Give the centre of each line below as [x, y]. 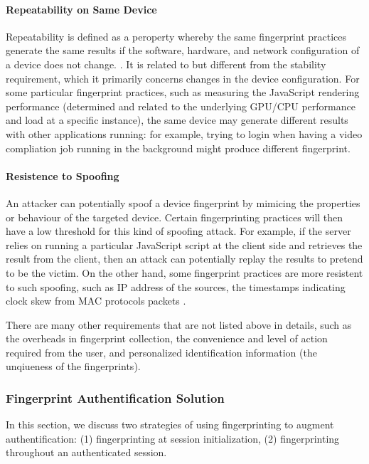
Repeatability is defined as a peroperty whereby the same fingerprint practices [176, 36]
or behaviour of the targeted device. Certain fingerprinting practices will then [175, 217]
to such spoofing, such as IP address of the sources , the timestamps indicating [176, 286]
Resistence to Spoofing [63, 175]
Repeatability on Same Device [81, 9]
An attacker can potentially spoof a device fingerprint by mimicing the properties [183, 202]
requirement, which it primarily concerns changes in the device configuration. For [183, 78]
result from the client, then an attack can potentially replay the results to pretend [184, 259]
